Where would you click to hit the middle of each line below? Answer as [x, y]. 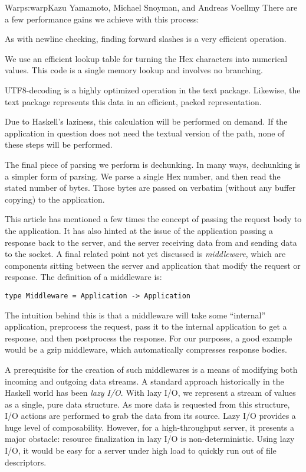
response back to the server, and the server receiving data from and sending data [151, 242]
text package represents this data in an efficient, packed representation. [133, 101]
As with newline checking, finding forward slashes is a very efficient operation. [146, 39]
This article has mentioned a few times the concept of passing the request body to [153, 219]
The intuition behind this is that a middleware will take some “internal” [135, 315]
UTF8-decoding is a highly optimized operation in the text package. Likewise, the [153, 89]
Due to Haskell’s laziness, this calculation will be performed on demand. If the [146, 121]
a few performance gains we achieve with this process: [102, 19]
